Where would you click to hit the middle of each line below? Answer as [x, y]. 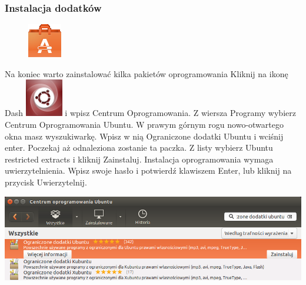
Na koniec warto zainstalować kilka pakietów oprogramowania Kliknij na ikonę [147, 73]
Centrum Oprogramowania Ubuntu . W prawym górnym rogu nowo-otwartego [144, 124]
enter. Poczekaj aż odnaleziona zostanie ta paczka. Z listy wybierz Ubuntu [139, 148]
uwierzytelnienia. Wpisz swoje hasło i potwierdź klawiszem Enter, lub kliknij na [148, 170]
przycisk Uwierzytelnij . [46, 182]
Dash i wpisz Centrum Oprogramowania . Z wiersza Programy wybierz [150, 113]
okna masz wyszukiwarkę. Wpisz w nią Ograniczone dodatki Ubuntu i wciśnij [144, 136]
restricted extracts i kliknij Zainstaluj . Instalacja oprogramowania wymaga [139, 159]
